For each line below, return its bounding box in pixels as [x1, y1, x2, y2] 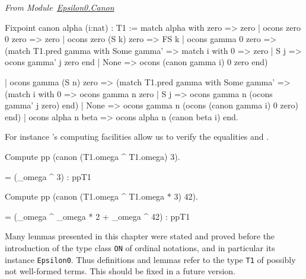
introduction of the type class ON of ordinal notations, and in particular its [5, 241, 275, 254]
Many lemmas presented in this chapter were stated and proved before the [5, 230, 275, 242]
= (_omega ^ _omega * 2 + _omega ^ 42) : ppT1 [5, 210, 190, 222]
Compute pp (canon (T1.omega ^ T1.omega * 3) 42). [5, 190, 198, 203]
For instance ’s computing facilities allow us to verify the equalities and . [5, 130, 269, 143]
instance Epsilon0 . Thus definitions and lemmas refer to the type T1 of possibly [5, 253, 296, 265]
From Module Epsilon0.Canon [5, 1, 114, 13]
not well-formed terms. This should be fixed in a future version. [5, 265, 235, 277]
